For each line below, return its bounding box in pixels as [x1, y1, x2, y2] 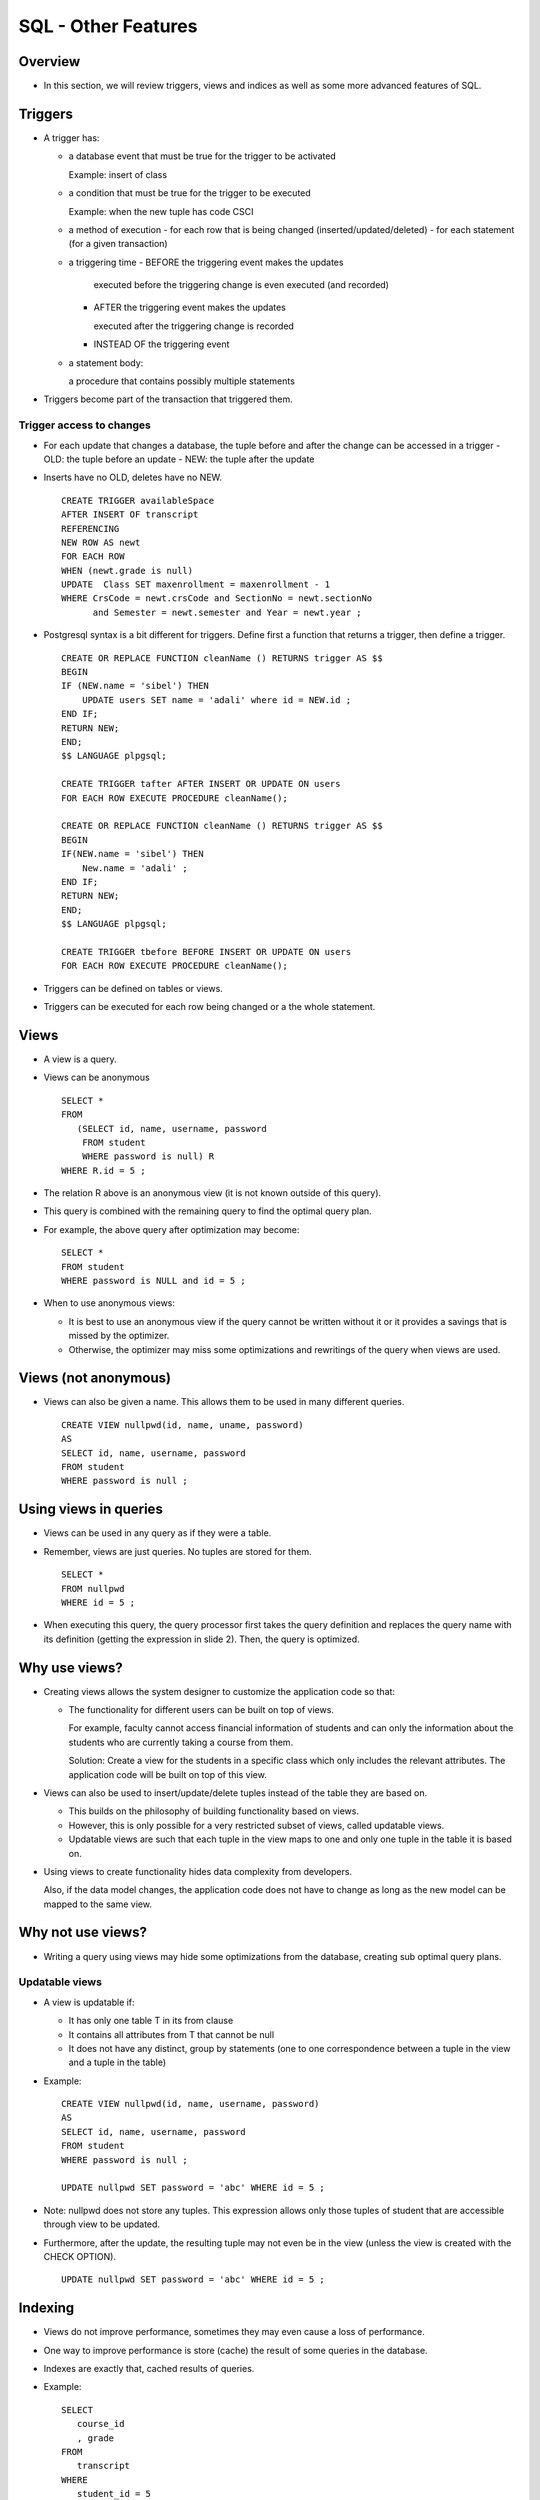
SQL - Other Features [18, 15, 198, 37]
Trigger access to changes [18, 418, 152, 432]
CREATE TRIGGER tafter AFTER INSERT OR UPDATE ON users [61, 778, 341, 790]
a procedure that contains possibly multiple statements [68, 375, 295, 387]
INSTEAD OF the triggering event [93, 338, 230, 350]
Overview [18, 53, 81, 70]
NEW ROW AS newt [61, 536, 141, 548]
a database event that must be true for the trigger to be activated [68, 150, 337, 162]
